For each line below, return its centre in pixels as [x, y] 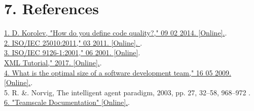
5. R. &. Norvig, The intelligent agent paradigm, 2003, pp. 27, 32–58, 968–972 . [128, 92]
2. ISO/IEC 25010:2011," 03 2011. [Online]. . [73, 42]
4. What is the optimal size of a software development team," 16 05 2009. [118, 72]
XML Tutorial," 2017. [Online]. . [53, 62]
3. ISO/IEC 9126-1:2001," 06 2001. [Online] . [72, 52]
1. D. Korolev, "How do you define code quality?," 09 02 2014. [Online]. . [116, 33]
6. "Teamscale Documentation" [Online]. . [67, 102]
